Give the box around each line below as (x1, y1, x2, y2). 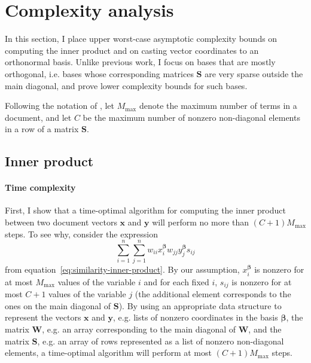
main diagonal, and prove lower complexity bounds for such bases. (5, 79, 248, 91)
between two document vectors (5, 216, 117, 228)
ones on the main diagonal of (5, 299, 111, 312)
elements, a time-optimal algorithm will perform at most (5, 346, 212, 359)
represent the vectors (5, 311, 81, 324)
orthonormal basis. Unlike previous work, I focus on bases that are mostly (5, 56, 276, 68)
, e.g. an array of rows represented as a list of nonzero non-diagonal (37, 334, 284, 347)
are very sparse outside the (205, 67, 303, 80)
